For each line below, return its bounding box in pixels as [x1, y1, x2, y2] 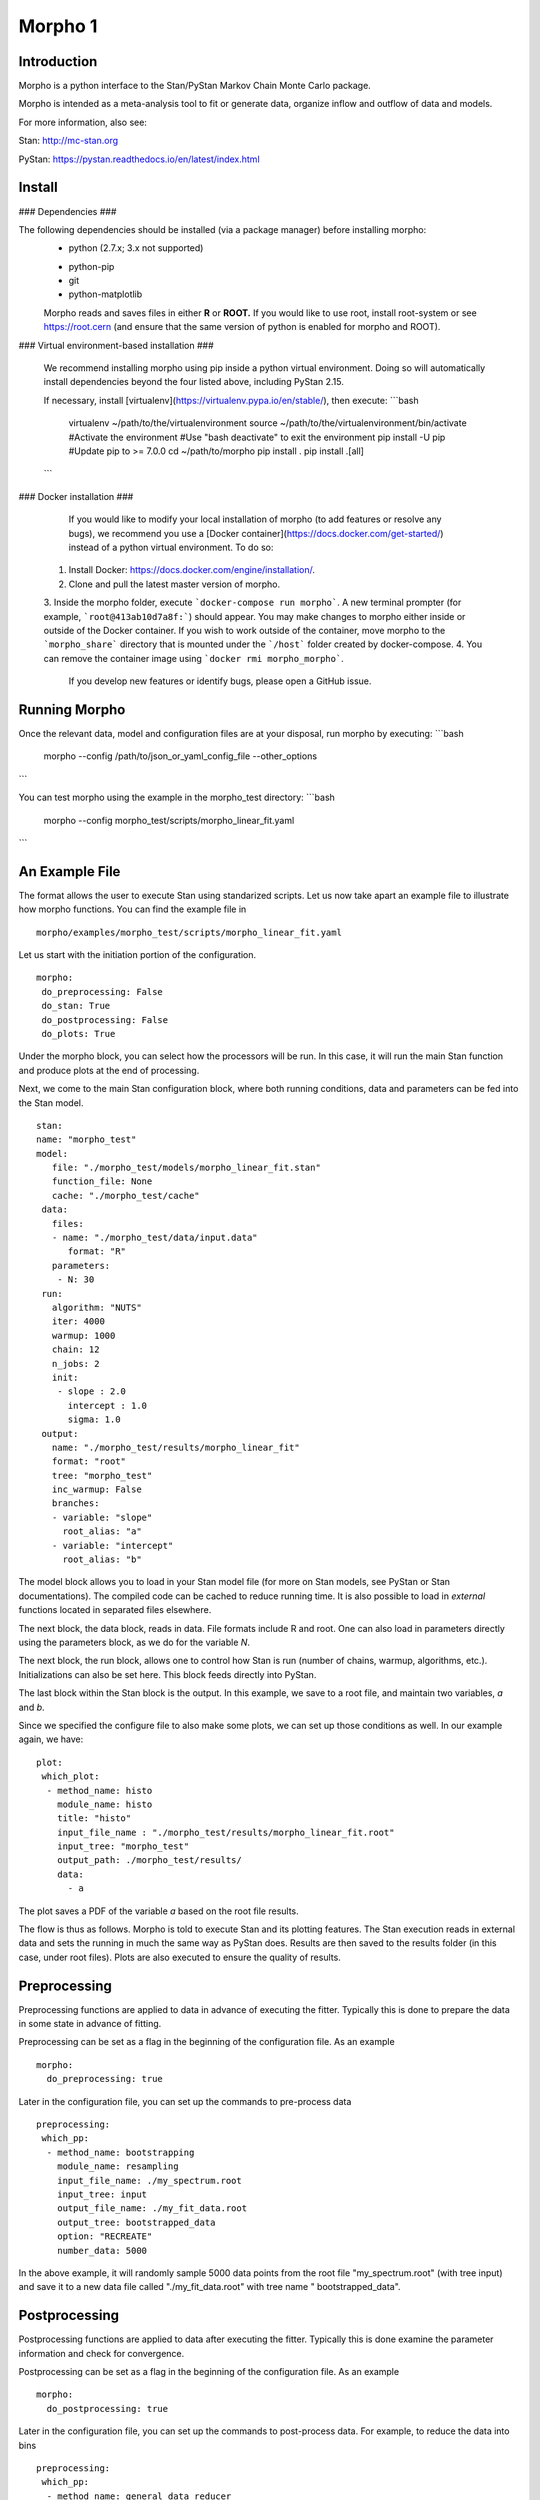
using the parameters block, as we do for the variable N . [18, 1636, 250, 1648]
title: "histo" [56, 1813, 132, 1824]
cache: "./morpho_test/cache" [51, 1190, 200, 1201]
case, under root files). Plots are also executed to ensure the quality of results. [18, 1951, 342, 1963]
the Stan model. [18, 1096, 84, 1109]
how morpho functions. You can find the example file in [18, 903, 247, 915]
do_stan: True [41, 1000, 111, 1012]
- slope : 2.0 [56, 1386, 127, 1397]
